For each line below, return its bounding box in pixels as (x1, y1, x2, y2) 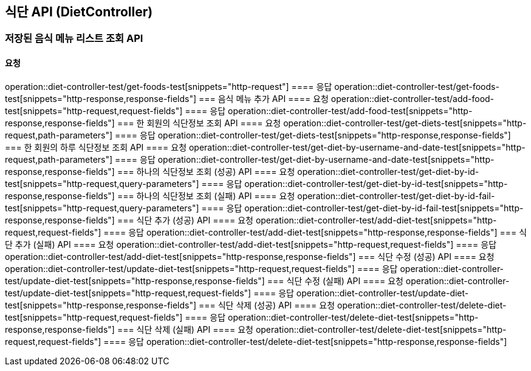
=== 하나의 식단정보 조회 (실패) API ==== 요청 (117, 190, 295, 201)
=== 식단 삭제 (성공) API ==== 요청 (198, 299, 335, 310)
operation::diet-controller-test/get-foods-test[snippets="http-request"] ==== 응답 (5, 81, 332, 92)
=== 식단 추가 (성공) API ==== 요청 (117, 214, 253, 225)
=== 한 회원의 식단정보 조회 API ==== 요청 (117, 117, 281, 128)
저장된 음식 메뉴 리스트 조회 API (5, 32, 143, 45)
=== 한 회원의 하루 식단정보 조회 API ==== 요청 (5, 141, 187, 152)
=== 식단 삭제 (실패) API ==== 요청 (117, 324, 253, 335)
